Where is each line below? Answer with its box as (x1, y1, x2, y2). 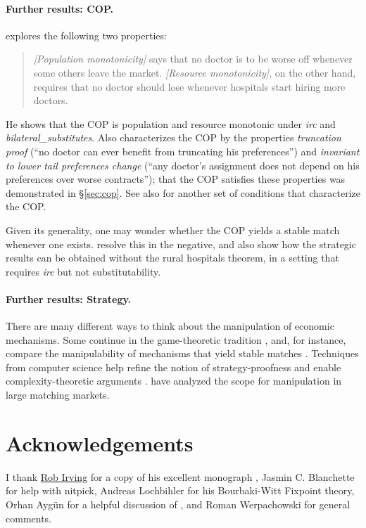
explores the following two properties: (6, 27, 167, 42)
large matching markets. (6, 387, 110, 402)
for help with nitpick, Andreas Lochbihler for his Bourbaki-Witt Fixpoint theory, (6, 483, 355, 498)
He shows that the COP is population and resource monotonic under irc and (6, 116, 336, 131)
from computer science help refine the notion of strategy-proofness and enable (6, 359, 341, 374)
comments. (6, 510, 52, 525)
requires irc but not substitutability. (6, 264, 161, 278)
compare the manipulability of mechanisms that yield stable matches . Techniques (6, 346, 359, 361)
